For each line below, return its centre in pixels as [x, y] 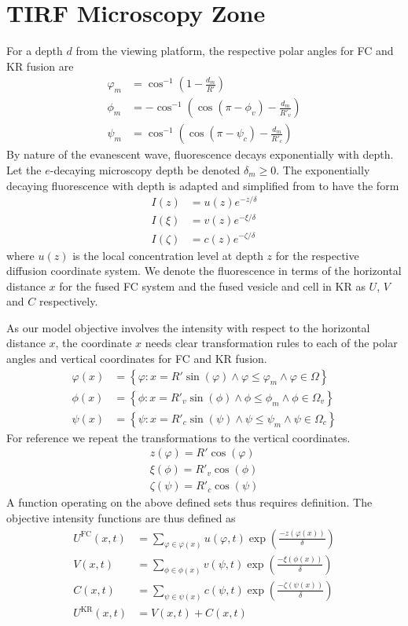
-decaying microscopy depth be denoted [145, 170]
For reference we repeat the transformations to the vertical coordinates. [178, 437]
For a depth [35, 51]
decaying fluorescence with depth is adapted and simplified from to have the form [203, 185]
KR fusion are [40, 66]
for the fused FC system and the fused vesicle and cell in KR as [212, 286]
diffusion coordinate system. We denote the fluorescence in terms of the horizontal [204, 271]
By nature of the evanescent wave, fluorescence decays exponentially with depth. [200, 154]
